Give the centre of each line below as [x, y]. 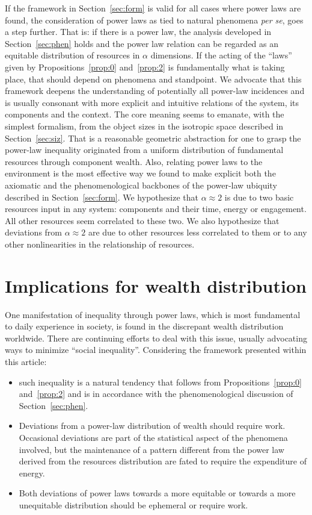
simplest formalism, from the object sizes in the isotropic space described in [144, 126]
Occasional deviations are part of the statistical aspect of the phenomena [153, 437]
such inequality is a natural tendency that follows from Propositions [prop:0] [160, 382]
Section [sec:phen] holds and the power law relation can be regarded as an [142, 43]
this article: [26, 361]
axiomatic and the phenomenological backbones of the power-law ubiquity [141, 185]
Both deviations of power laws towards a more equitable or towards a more [157, 493]
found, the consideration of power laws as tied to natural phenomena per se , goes [154, 20]
